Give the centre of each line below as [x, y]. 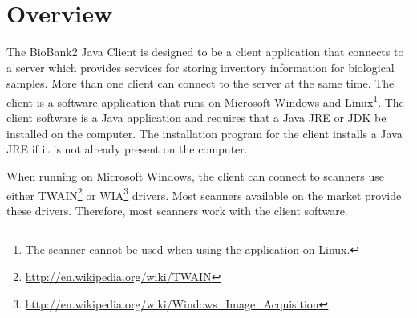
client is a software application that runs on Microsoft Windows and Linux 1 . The [205, 100]
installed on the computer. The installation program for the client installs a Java [204, 133]
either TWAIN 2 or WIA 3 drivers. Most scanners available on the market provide [204, 194]
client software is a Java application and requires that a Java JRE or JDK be [196, 118]
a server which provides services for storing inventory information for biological [200, 67]
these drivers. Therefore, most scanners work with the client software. [177, 210]
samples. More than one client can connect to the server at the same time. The [200, 83]
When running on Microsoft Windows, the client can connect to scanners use [196, 175]
